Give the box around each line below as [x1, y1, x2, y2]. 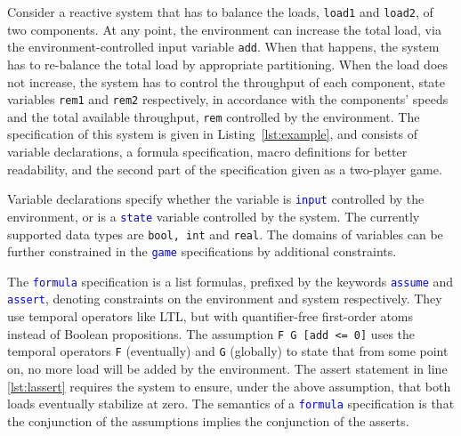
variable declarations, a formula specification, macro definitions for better [7, 142, 408, 160]
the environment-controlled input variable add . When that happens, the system [7, 37, 440, 56]
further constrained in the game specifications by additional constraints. [7, 242, 397, 261]
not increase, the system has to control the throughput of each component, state [7, 72, 446, 91]
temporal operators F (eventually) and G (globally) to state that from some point [7, 342, 449, 360]
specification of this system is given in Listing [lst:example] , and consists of [7, 125, 418, 143]
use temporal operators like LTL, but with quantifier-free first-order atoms [7, 307, 414, 326]
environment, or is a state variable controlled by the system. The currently [7, 206, 420, 225]
